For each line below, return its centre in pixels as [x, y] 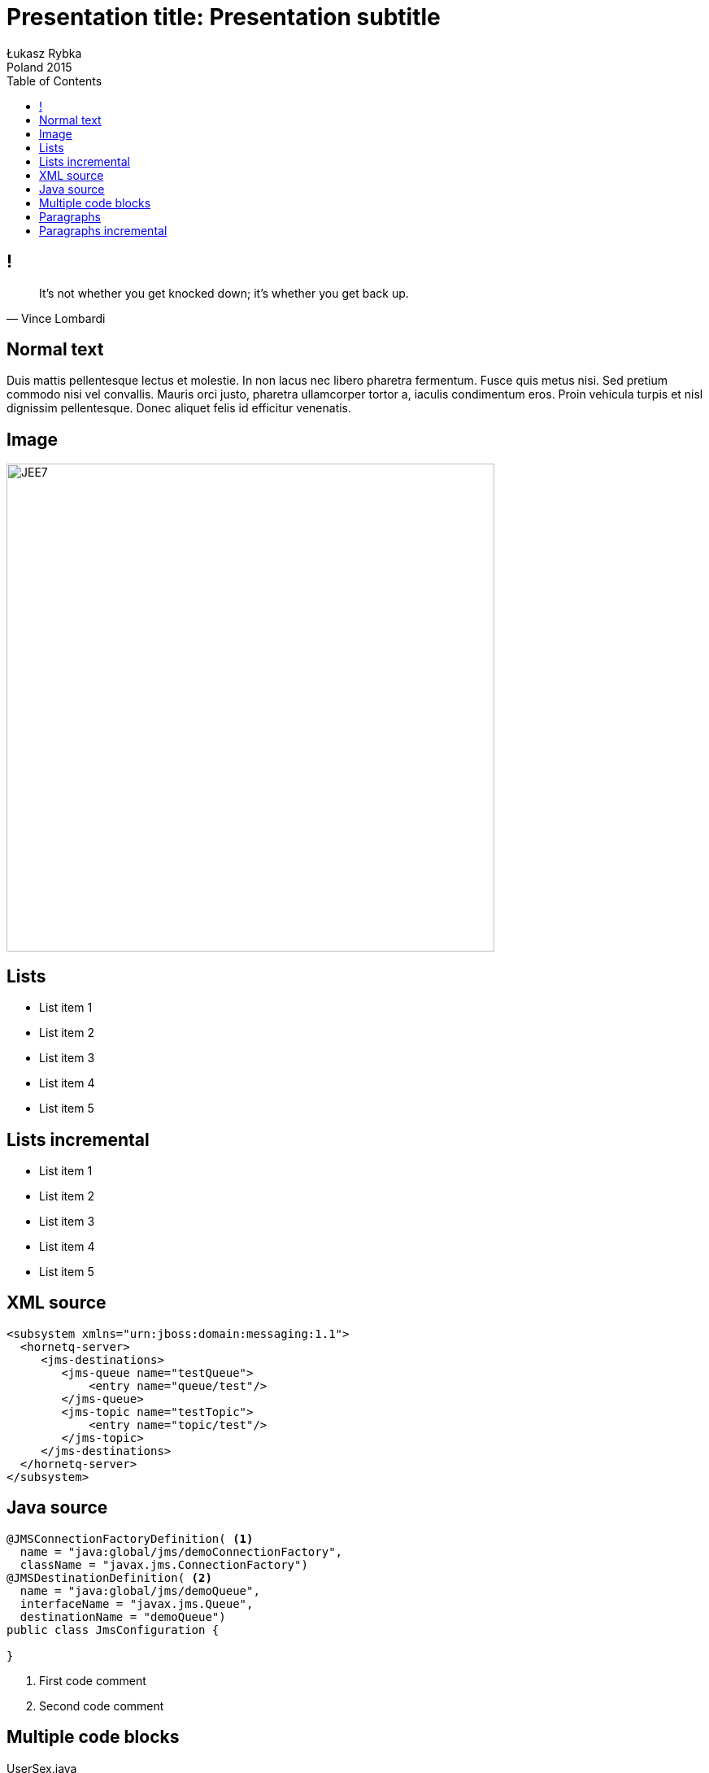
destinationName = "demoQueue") [123, 1616]
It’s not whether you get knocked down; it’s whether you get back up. [224, 293]
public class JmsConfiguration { [113, 1629]
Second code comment [102, 1705]
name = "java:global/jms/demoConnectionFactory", [181, 1551]
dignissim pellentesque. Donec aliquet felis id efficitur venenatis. [179, 408]
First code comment [93, 1680]
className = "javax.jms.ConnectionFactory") [164, 1564]
